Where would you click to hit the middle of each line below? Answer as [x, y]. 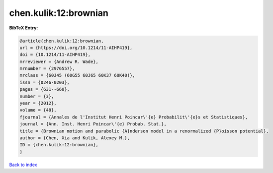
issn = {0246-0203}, [45, 82]
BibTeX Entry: [24, 28]
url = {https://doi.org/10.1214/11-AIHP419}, [76, 48]
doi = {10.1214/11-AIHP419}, [55, 55]
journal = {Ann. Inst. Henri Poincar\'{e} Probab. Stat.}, [93, 124]
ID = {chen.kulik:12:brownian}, [59, 145]
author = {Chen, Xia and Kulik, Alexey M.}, [75, 138]
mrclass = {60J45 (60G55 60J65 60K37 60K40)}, [77, 75]
